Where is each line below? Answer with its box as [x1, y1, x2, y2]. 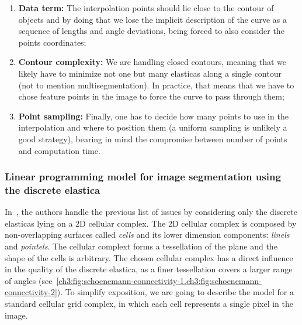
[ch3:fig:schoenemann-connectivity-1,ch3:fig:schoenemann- [56, 274, 262, 286]
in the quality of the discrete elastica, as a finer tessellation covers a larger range [5, 263, 293, 275]
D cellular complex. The [79, 217, 166, 229]
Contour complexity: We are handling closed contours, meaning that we [18, 56, 287, 68]
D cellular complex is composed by [172, 217, 297, 229]
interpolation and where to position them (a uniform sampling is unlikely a [18, 121, 287, 134]
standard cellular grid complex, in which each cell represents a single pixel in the [5, 297, 293, 310]
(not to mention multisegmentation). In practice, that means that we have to [18, 78, 294, 91]
